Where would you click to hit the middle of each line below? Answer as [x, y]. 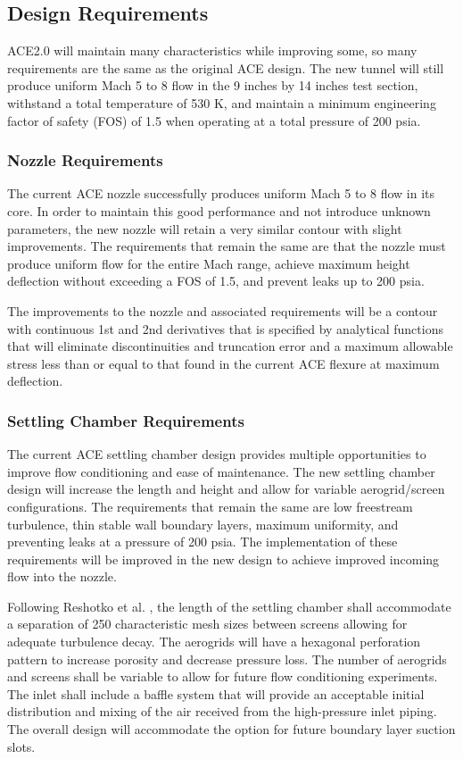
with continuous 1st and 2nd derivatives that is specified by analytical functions [225, 328]
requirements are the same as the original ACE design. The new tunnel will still [226, 67]
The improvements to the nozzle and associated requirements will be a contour [223, 310]
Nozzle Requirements [85, 160]
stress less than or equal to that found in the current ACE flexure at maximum [223, 363]
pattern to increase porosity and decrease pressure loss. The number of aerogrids [227, 659]
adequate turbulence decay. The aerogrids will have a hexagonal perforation [214, 642]
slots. [21, 746]
